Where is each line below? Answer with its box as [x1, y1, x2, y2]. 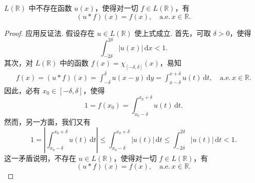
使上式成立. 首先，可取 [134, 27, 211, 38]
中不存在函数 [28, 3, 72, 13]
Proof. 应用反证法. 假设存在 [4, 27, 95, 38]
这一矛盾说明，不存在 [4, 152, 76, 163]
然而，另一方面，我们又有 [4, 116, 90, 127]
